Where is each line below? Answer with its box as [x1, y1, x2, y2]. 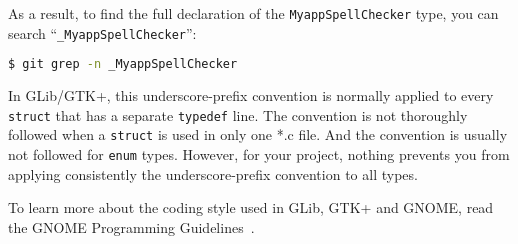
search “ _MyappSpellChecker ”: [8, 22, 197, 43]
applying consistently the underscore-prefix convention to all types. [8, 163, 418, 184]
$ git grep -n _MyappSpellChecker [8, 57, 238, 72]
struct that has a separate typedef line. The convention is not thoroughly [8, 104, 468, 125]
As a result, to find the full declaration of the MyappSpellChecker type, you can [8, 3, 499, 23]
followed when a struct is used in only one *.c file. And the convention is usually [8, 124, 508, 145]
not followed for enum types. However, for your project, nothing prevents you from [8, 144, 510, 165]
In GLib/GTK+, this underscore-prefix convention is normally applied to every [8, 85, 494, 106]
